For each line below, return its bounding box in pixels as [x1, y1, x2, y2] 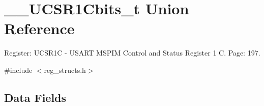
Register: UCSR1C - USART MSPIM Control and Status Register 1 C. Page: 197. [4, 47, 260, 58]
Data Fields [4, 89, 67, 105]
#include [4, 64, 33, 75]
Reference [4, 18, 75, 39]
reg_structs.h [44, 64, 86, 75]
